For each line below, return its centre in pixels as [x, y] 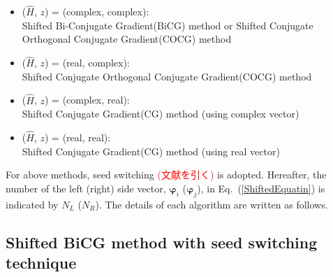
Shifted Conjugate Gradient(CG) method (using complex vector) [161, 114]
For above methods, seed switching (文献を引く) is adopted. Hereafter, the [166, 175]
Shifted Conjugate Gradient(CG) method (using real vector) [151, 151]
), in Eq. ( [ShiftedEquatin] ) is [261, 188]
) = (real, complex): [87, 63]
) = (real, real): [77, 137]
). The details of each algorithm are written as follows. [212, 204]
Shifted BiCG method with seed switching [162, 242]
